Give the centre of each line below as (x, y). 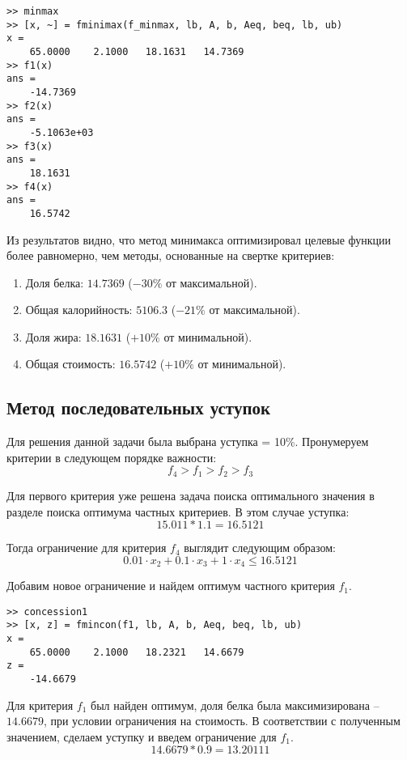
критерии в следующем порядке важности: (112, 457)
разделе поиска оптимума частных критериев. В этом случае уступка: (178, 511)
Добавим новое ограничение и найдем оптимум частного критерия (171, 586)
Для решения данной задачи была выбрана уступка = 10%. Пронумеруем (188, 442)
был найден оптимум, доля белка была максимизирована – (235, 705)
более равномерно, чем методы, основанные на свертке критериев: (171, 255)
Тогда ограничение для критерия (87, 548)
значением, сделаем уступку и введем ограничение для (142, 736)
